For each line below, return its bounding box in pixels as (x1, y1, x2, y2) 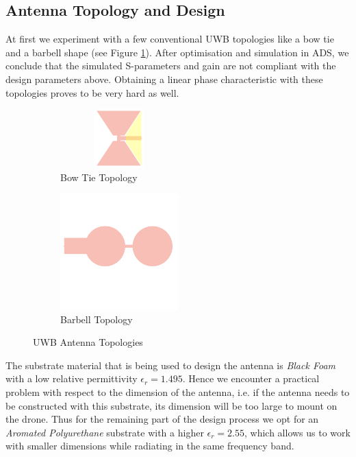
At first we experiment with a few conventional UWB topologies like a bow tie (5, 32, 334, 46)
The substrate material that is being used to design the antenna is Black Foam (5, 358, 336, 372)
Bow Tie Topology (60, 169, 138, 184)
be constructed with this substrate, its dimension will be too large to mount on (5, 398, 338, 412)
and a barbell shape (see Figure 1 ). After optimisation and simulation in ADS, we (5, 45, 349, 59)
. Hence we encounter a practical (182, 371, 320, 386)
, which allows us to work (244, 425, 351, 439)
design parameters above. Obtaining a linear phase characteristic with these (5, 71, 323, 86)
